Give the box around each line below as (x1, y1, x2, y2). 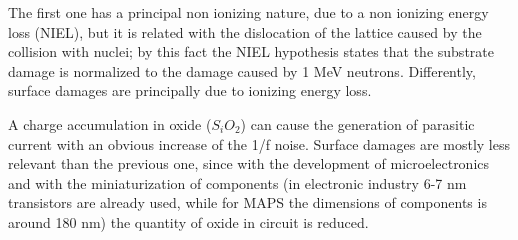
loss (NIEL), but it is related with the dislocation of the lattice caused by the (8, 21, 482, 42)
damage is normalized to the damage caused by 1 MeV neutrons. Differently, (8, 60, 476, 81)
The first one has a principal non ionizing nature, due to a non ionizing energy (8, 2, 489, 22)
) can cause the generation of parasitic (240, 113, 475, 134)
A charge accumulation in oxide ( (8, 113, 212, 134)
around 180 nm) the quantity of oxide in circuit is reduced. (8, 211, 369, 232)
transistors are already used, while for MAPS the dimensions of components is (8, 192, 487, 213)
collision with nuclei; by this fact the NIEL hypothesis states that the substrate (8, 41, 494, 62)
